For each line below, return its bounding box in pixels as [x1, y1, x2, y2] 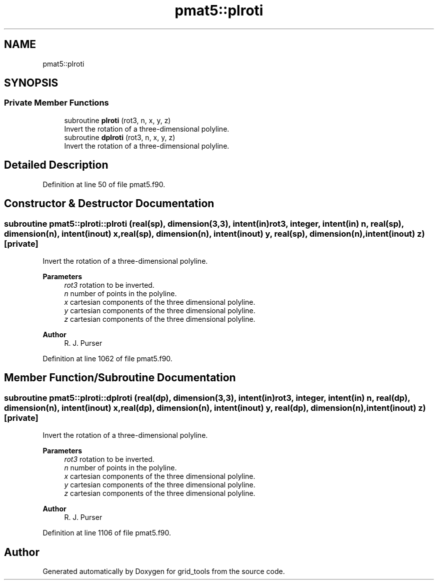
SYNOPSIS [4, 77, 58, 90]
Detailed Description [4, 159, 108, 172]
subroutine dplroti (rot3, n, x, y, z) [64, 133, 175, 142]
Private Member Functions [4, 98, 109, 108]
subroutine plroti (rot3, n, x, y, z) [64, 116, 171, 125]
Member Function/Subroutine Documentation [4, 371, 236, 384]
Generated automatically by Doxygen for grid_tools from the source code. [42, 566, 285, 575]
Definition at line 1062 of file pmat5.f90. [42, 354, 172, 363]
